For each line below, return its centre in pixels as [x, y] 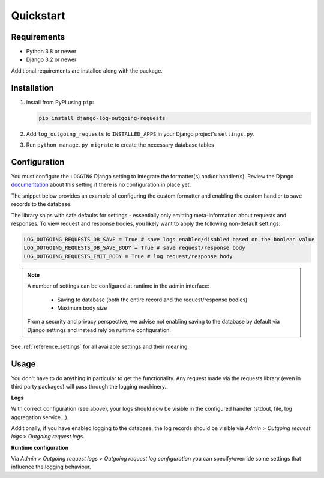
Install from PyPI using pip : [60, 102]
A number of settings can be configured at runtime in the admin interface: [118, 286]
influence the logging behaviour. [51, 467]
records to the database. [41, 204]
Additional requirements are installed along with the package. [87, 71]
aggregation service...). [40, 417]
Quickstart [38, 16]
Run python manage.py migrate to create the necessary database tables [120, 145]
